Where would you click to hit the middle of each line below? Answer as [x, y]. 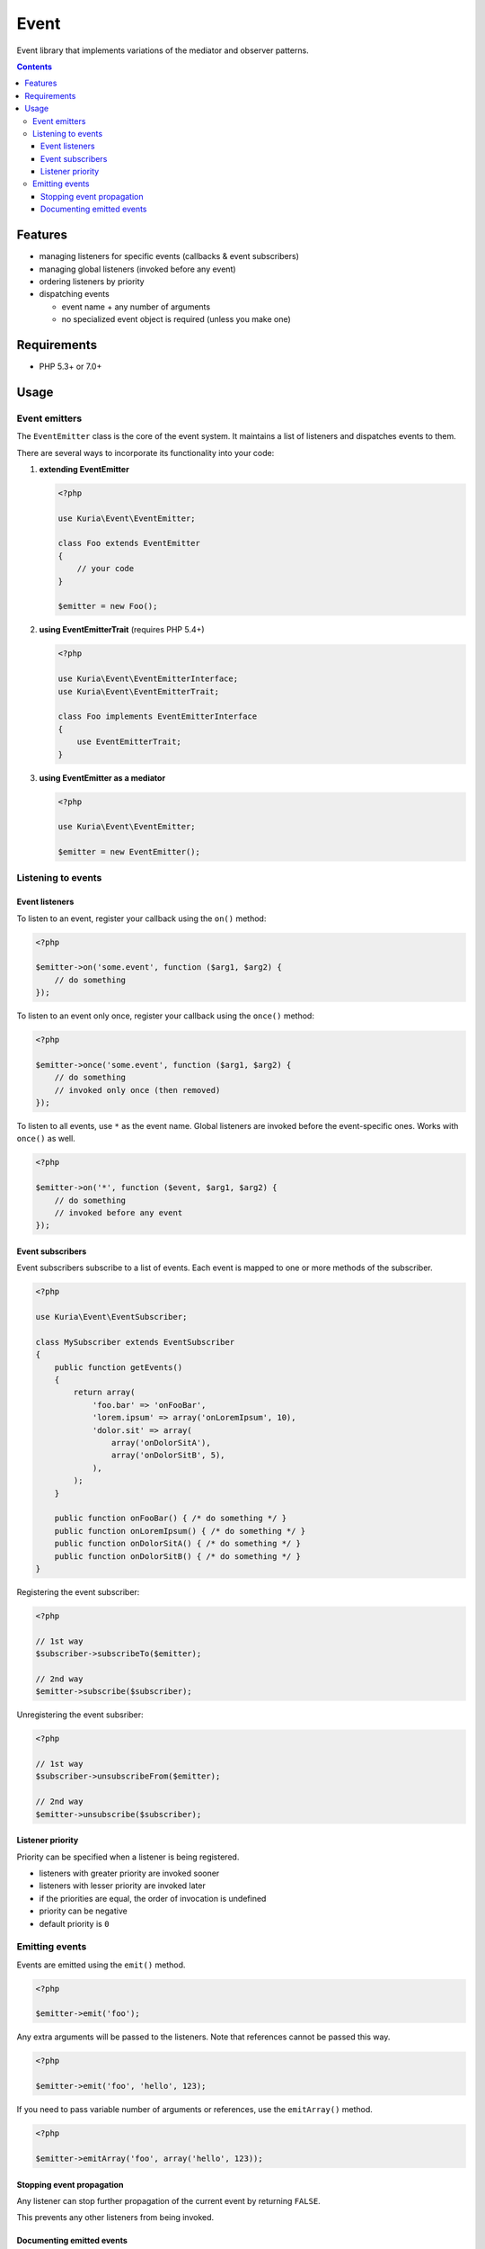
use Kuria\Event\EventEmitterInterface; [148, 679]
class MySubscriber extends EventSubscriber [135, 1342]
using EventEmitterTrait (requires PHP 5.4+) [122, 630]
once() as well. [46, 1139]
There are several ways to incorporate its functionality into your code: [145, 452]
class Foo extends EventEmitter [129, 543]
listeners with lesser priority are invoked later [122, 1886]
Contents [35, 67]
